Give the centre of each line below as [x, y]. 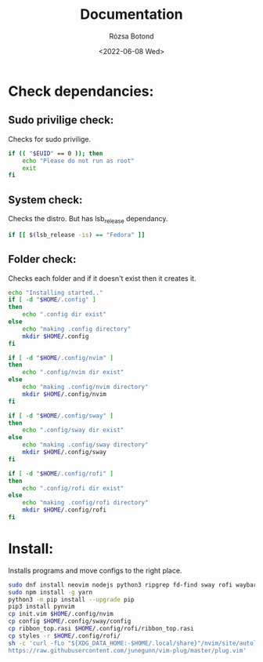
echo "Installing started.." [56, 293]
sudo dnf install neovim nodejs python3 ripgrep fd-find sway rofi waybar [133, 585]
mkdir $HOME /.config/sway [65, 453]
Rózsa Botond [131, 36]
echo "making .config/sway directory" [85, 445]
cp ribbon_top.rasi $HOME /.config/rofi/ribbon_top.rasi [101, 629]
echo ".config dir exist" [65, 315]
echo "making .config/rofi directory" [85, 503]
